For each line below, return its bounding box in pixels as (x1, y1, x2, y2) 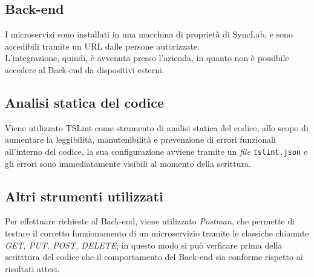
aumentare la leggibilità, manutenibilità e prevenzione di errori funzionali (5, 133, 276, 146)
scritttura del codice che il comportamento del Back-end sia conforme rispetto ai (5, 250, 303, 263)
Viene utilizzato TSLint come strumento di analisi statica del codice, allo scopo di (5, 121, 309, 134)
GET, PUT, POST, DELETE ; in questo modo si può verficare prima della (5, 238, 283, 251)
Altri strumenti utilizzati (5, 186, 163, 205)
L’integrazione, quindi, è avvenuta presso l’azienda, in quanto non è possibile (5, 51, 289, 64)
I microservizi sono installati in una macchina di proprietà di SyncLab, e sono (5, 28, 293, 41)
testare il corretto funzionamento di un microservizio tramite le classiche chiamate (5, 227, 309, 240)
